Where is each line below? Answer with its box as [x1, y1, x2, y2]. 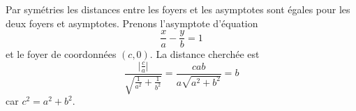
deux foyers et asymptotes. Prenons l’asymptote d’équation [6, 15, 258, 30]
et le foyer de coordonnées [6, 47, 117, 61]
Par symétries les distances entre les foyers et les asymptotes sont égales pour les [6, 2, 350, 16]
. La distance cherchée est [149, 47, 260, 61]
